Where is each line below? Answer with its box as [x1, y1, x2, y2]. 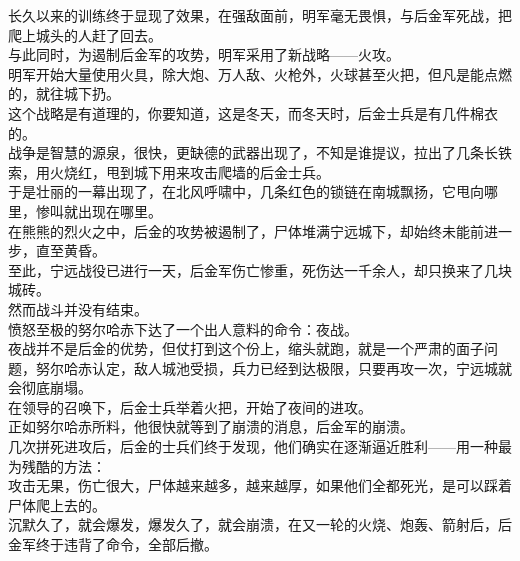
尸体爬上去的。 [8, 494, 106, 515]
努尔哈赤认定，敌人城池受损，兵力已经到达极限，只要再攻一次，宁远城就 [35, 357, 512, 378]
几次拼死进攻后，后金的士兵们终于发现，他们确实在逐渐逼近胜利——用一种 [8, 436, 498, 457]
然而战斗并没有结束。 [8, 298, 148, 319]
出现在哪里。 [77, 200, 162, 221]
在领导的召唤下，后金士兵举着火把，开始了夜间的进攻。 [8, 396, 372, 417]
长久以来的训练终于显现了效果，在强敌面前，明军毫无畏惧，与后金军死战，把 [8, 5, 512, 25]
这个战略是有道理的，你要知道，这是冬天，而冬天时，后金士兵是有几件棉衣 [8, 102, 498, 123]
